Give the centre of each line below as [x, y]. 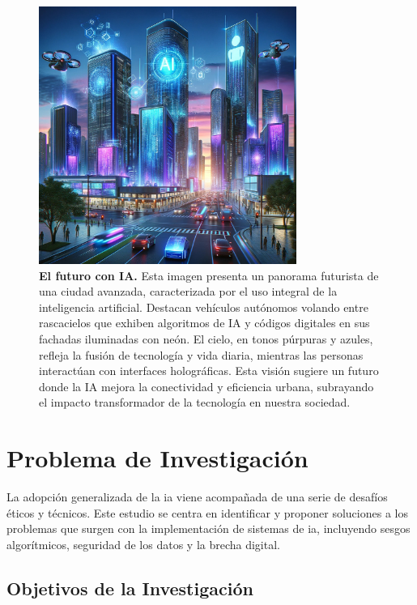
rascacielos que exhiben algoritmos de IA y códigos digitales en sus [204, 323]
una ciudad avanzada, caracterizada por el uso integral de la [188, 291]
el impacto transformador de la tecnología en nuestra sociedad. [195, 402]
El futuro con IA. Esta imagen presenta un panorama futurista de [209, 275]
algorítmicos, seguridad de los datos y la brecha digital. [143, 544]
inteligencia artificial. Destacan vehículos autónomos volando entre [204, 307]
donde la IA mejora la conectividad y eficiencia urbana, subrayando [206, 386]
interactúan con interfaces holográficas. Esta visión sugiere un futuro [209, 371]
